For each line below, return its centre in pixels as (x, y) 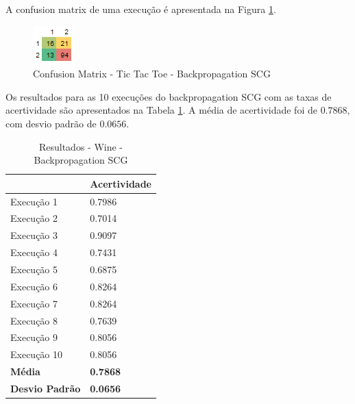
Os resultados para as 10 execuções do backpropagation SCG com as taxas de (169, 96)
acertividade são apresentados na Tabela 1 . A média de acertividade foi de (161, 110)
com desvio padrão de (51, 123)
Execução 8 (34, 320)
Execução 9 (34, 337)
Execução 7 (34, 303)
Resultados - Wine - (81, 146)
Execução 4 (34, 252)
